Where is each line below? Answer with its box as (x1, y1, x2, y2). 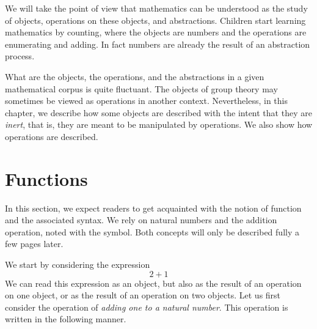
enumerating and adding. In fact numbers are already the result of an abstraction (5, 37, 310, 50)
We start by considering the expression (5, 258, 150, 271)
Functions (5, 166, 88, 191)
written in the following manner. (5, 312, 126, 325)
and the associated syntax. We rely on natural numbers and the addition (5, 213, 277, 226)
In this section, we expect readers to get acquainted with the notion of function (5, 201, 302, 214)
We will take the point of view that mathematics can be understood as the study (5, 2, 308, 14)
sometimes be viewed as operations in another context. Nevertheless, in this (5, 94, 288, 107)
